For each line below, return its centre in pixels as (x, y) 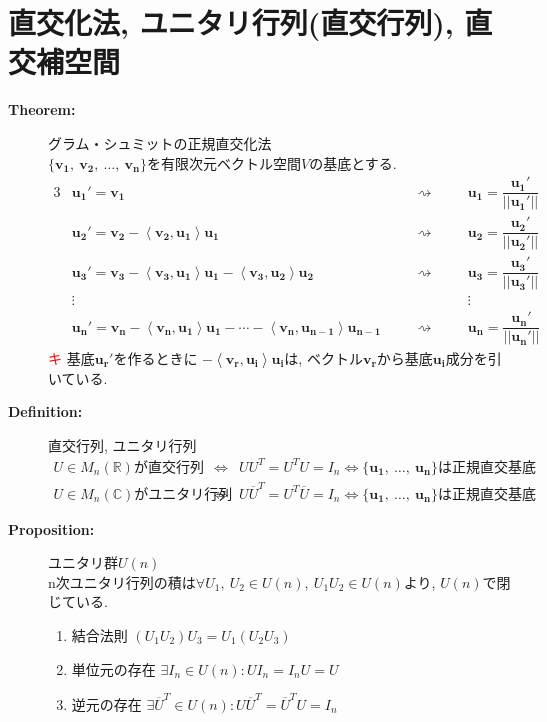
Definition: (45, 411)
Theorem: (42, 109)
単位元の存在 (113, 668)
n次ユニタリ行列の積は (122, 581)
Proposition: (51, 528)
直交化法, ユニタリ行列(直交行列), (231, 22)
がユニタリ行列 (183, 494)
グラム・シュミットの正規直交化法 (160, 142)
